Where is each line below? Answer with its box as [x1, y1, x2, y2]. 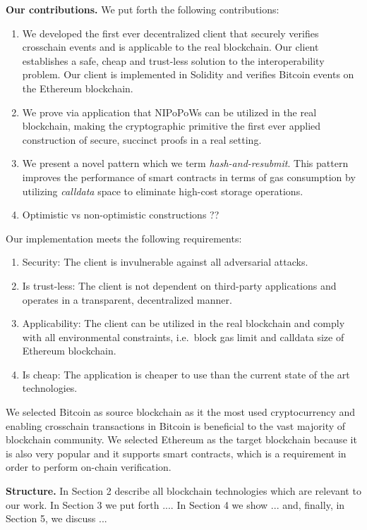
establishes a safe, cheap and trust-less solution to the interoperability [22, 53, 325, 68]
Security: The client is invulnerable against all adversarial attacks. [22, 254, 308, 269]
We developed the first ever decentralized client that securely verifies [22, 25, 319, 40]
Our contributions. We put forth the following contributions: [6, 2, 279, 16]
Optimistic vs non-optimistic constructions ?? [22, 207, 219, 222]
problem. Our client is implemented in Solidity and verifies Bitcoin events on [22, 67, 354, 82]
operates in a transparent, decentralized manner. [22, 292, 232, 307]
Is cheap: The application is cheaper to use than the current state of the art [22, 366, 350, 381]
